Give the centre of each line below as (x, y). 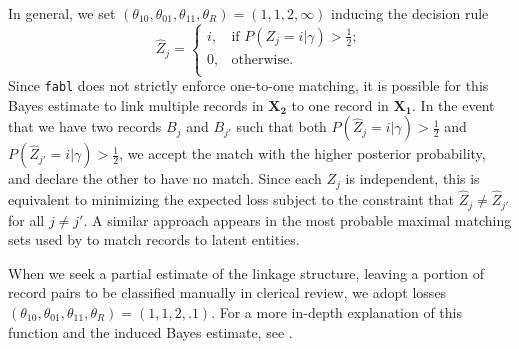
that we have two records (85, 126)
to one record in (340, 104)
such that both (281, 126)
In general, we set (62, 13)
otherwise (260, 59)
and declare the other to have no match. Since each (165, 178)
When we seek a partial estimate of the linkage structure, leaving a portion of (246, 272)
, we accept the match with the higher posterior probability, (302, 153)
